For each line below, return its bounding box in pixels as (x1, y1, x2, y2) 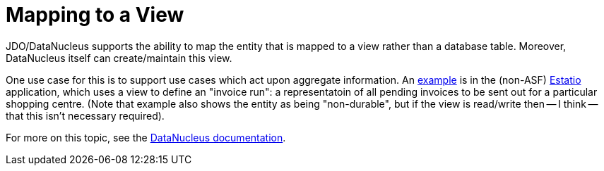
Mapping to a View (6, 3, 184, 27)
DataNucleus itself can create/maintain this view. (6, 51, 232, 64)
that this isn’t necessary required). (6, 109, 165, 122)
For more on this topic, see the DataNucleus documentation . (6, 131, 286, 144)
